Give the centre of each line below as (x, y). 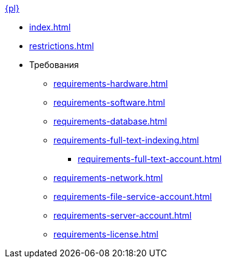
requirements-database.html (110, 121)
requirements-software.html (109, 102)
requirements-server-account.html (123, 215)
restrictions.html (62, 46)
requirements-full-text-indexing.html (126, 140)
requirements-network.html (108, 178)
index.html (50, 27)
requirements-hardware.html (111, 84)
